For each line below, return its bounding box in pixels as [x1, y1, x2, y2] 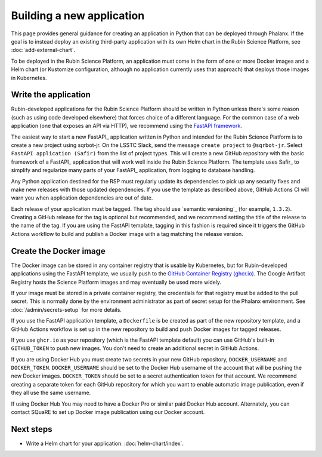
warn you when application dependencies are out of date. [11, 194, 153, 201]
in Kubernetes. [11, 74, 47, 81]
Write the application [11, 90, 91, 100]
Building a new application [11, 9, 145, 22]
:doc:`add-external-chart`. [11, 47, 76, 54]
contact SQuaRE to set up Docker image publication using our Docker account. [11, 409, 205, 416]
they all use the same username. [11, 389, 91, 397]
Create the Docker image [11, 246, 106, 256]
